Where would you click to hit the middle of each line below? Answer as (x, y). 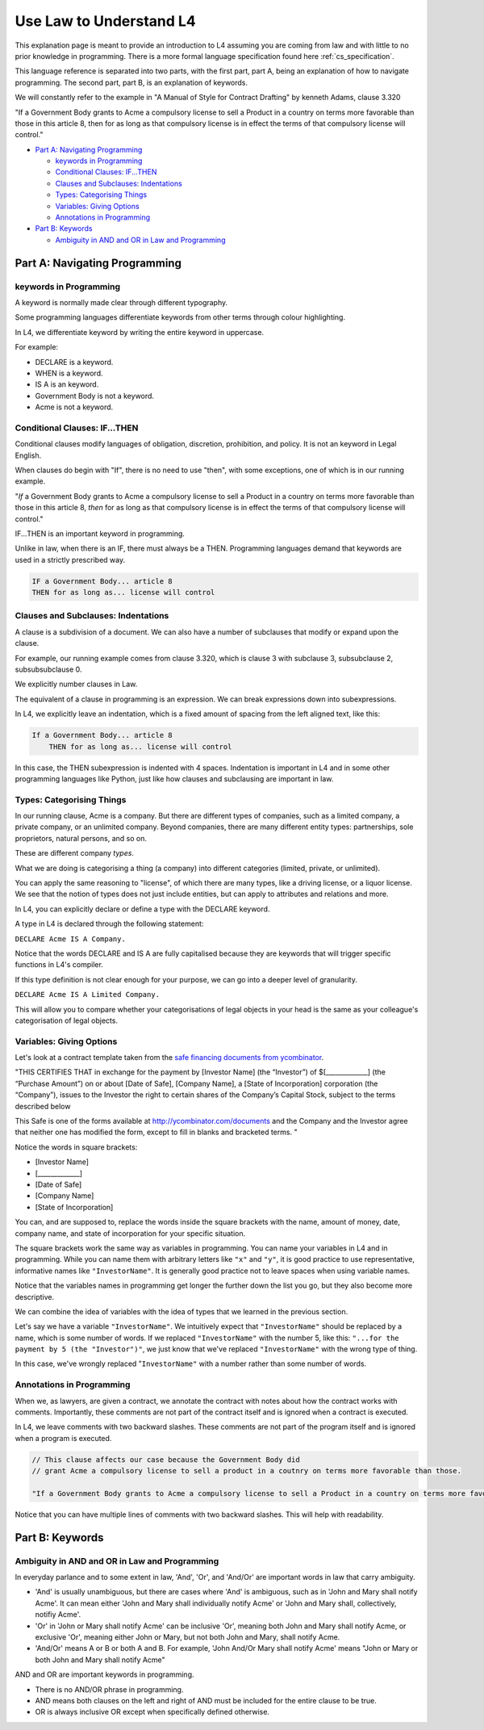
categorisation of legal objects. (67, 1020)
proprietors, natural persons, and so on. (81, 838)
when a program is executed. (63, 1438)
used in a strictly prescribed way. (70, 559)
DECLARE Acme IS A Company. (71, 939)
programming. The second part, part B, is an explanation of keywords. (131, 82)
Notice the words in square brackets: (76, 1147)
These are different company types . (75, 853)
